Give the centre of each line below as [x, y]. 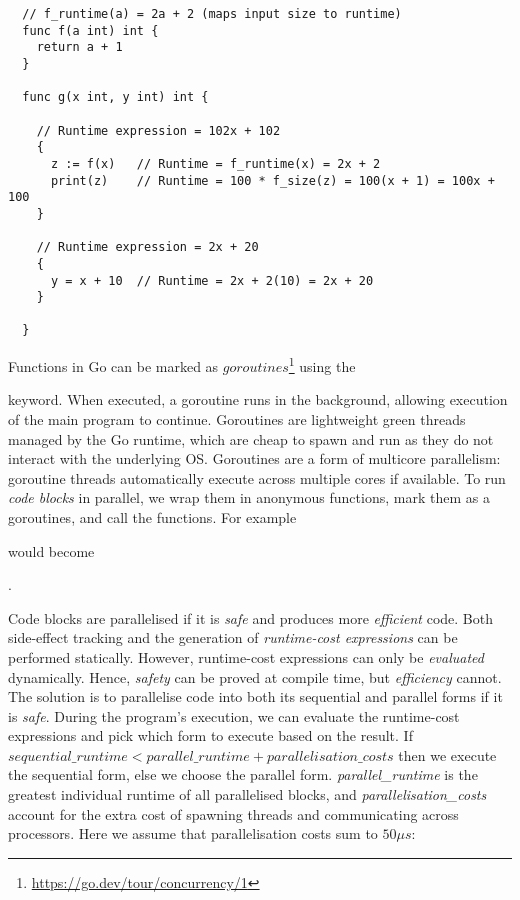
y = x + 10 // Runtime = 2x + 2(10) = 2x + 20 [212, 280]
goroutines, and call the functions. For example [152, 516]
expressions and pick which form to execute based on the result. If [210, 735]
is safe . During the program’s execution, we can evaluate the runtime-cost [234, 715]
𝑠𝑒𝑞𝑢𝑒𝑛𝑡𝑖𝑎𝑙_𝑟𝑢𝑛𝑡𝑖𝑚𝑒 [68, 756]
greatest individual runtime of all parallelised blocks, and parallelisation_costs [247, 794]
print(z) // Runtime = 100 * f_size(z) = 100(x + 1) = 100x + [272, 180]
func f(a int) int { [90, 30]
